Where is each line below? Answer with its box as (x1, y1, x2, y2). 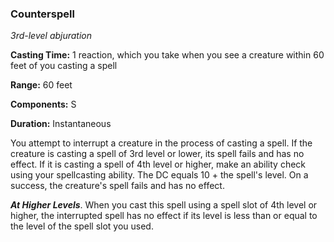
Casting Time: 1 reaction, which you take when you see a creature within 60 (10, 49, 325, 61)
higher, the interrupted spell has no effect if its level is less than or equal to (10, 210, 318, 222)
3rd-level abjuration (10, 30, 93, 42)
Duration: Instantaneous (10, 118, 112, 130)
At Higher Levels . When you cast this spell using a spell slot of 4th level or (10, 199, 318, 211)
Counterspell (10, 7, 75, 21)
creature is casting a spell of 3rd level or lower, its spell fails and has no (10, 148, 305, 160)
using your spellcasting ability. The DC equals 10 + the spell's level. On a (10, 169, 309, 181)
